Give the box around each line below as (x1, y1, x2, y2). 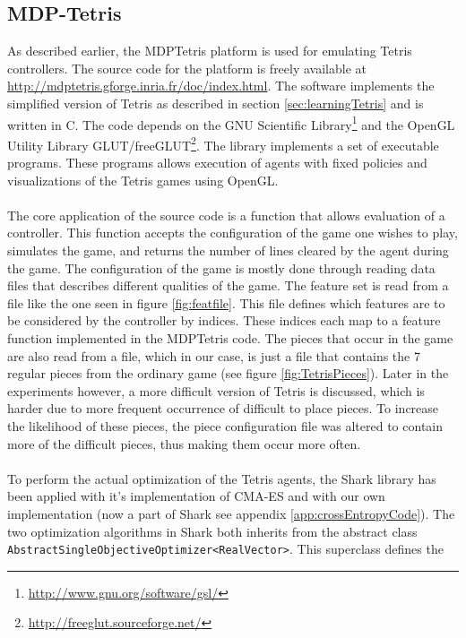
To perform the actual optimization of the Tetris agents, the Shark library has (7, 469, 436, 487)
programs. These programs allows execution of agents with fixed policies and (7, 153, 427, 172)
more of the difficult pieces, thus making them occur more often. (7, 434, 361, 453)
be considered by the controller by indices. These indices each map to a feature (7, 311, 441, 330)
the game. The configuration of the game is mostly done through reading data (7, 258, 436, 277)
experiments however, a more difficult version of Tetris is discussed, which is (7, 381, 425, 400)
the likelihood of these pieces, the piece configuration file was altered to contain (7, 416, 444, 435)
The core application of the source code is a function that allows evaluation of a (7, 205, 445, 224)
